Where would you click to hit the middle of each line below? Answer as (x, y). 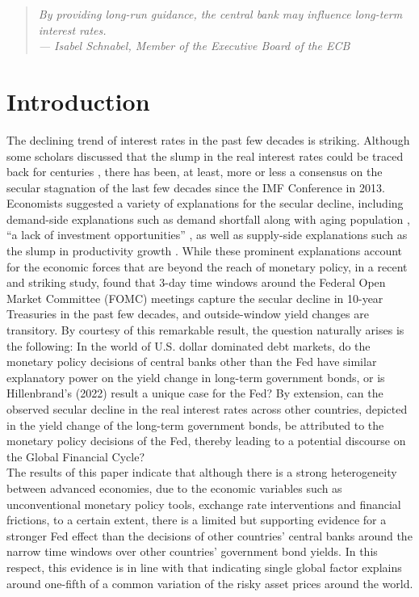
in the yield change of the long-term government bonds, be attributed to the (195, 425)
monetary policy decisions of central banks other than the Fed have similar (192, 362)
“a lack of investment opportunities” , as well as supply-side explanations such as (207, 235)
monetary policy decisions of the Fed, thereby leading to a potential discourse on (206, 441)
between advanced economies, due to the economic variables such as (174, 488)
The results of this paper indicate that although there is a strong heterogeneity (202, 472)
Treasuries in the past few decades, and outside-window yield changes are (188, 314)
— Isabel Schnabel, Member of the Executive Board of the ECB (194, 46)
